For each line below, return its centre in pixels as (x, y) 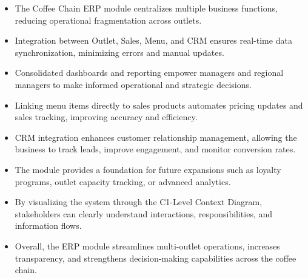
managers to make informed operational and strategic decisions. (133, 84)
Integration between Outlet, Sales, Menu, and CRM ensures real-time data (153, 40)
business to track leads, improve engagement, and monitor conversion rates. (155, 149)
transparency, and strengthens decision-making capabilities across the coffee (156, 258)
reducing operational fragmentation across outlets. (108, 20)
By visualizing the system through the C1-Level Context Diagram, (139, 202)
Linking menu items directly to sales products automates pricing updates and (159, 105)
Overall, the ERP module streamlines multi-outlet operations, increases (147, 246)
